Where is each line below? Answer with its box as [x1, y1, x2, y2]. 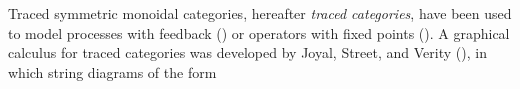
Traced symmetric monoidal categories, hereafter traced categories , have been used [8, 3, 512, 23]
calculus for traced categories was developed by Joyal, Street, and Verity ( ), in [8, 42, 487, 63]
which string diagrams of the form [8, 61, 217, 82]
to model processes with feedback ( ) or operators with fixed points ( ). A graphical [8, 22, 510, 43]
